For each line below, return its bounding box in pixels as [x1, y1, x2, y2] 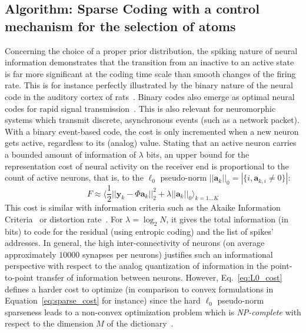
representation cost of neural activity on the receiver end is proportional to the [5, 159, 289, 172]
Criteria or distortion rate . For [5, 212, 123, 225]
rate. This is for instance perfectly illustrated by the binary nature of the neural [5, 79, 293, 91]
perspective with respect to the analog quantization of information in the [5, 259, 268, 272]
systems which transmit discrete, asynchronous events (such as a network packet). [5, 114, 300, 126]
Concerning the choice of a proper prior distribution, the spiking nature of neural [5, 44, 298, 56]
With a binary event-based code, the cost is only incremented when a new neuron [5, 125, 299, 137]
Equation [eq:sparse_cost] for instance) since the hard [5, 294, 201, 307]
